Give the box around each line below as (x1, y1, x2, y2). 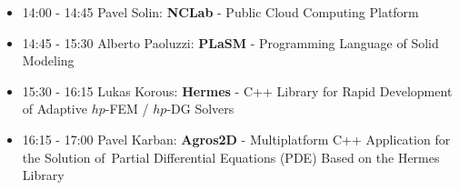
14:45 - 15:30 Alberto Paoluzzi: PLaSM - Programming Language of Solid (22, 33, 439, 52)
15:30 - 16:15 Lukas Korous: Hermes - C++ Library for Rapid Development (22, 81, 453, 100)
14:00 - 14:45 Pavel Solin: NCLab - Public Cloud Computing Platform (22, 3, 419, 21)
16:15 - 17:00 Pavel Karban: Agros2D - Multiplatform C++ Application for (22, 129, 451, 148)
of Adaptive (22, 99, 87, 118)
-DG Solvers (166, 99, 234, 118)
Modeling (22, 51, 75, 70)
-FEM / (105, 99, 149, 118)
